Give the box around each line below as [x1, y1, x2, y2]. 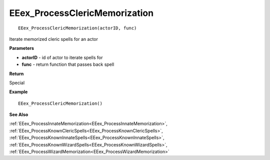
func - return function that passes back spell [21, 61, 114, 67]
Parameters [9, 45, 34, 51]
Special [9, 80, 25, 86]
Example [9, 89, 28, 95]
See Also [9, 112, 28, 118]
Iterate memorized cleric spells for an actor [9, 36, 98, 42]
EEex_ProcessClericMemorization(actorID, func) [18, 25, 137, 31]
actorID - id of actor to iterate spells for [21, 54, 103, 60]
